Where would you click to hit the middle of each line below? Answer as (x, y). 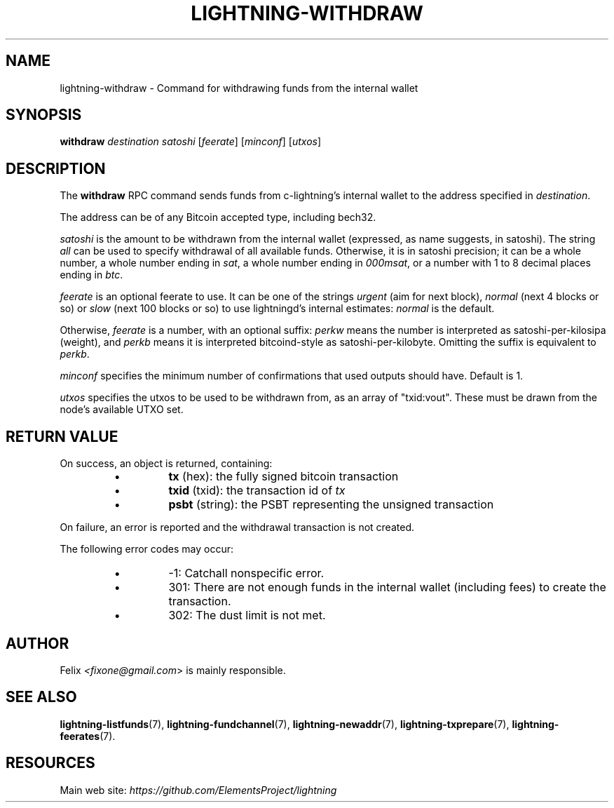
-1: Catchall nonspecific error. (246, 573)
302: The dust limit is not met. (247, 615)
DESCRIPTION (56, 168)
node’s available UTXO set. (122, 410)
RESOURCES (50, 763)
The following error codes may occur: (146, 549)
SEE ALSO (41, 697)
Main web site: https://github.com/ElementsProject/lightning (198, 790)
